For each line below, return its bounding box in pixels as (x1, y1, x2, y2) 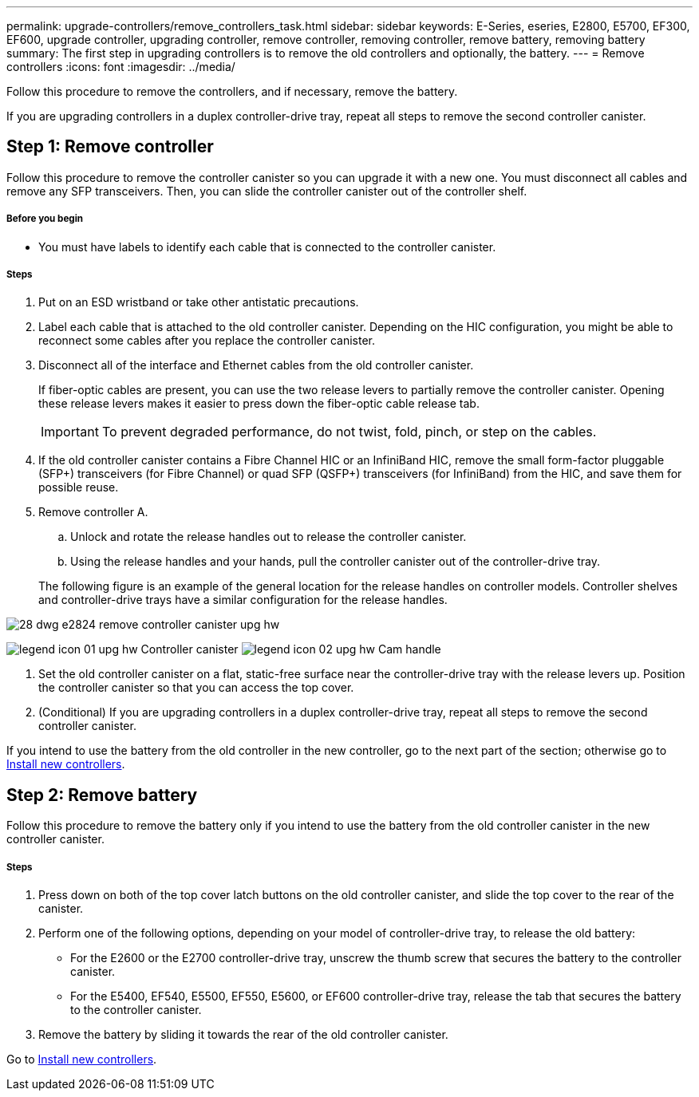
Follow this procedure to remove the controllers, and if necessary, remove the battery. (6, 85, 458, 98)
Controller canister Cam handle (140, 642, 441, 657)
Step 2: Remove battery (6, 784, 198, 805)
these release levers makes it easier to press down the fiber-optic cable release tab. (38, 397, 480, 411)
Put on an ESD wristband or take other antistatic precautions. (38, 295, 359, 310)
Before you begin (6, 213, 84, 225)
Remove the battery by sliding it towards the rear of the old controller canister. (38, 1028, 448, 1042)
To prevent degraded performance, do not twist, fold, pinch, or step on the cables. (101, 424, 597, 440)
